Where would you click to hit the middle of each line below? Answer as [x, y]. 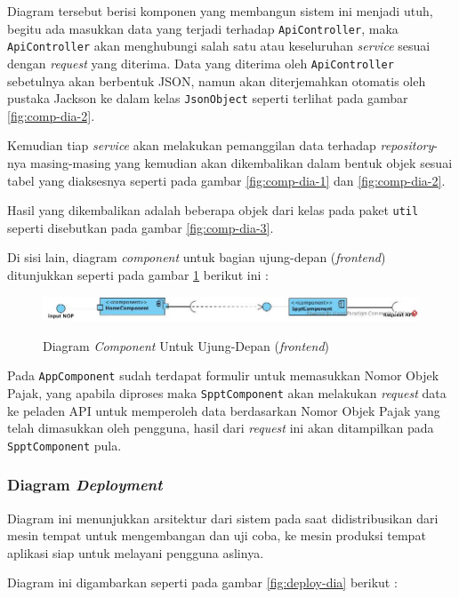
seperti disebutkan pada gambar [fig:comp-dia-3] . [141, 227]
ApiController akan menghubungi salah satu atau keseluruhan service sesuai [219, 46]
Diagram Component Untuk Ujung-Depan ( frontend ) [186, 345]
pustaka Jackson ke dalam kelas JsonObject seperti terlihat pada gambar [208, 98]
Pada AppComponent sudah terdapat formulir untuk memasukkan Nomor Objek [223, 375]
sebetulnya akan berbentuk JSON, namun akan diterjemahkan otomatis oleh [217, 80]
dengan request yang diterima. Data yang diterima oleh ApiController [201, 63]
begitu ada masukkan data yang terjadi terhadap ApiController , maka [203, 28]
